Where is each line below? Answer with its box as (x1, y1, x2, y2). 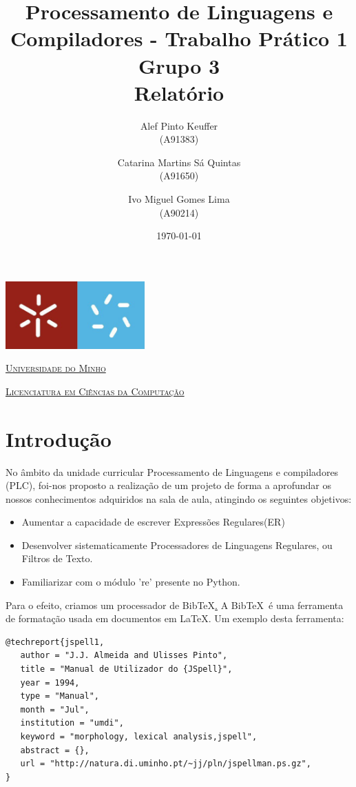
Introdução (6, 424, 112, 452)
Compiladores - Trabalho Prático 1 (10, 24, 348, 52)
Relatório (134, 78, 224, 106)
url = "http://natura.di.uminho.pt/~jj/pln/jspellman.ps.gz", (20, 759, 311, 769)
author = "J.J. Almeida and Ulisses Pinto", (20, 650, 228, 661)
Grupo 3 (138, 51, 220, 79)
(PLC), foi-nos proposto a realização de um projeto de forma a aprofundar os (6, 478, 331, 492)
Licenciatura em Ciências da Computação (6, 383, 185, 398)
